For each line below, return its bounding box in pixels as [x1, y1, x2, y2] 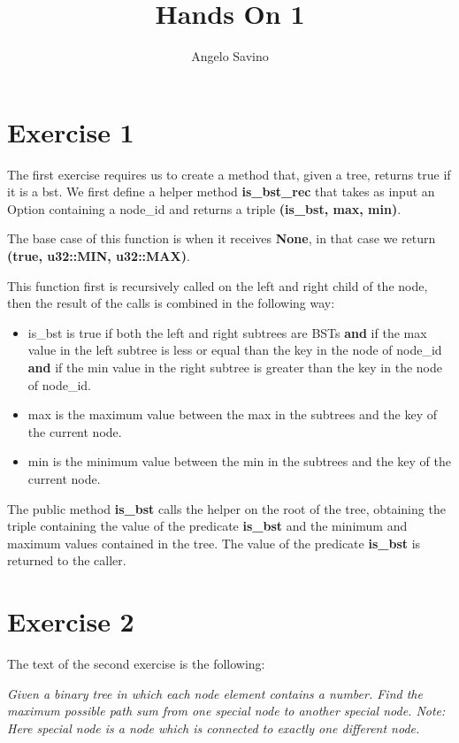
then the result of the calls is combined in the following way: [7, 294, 335, 312]
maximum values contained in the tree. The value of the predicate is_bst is [7, 533, 421, 552]
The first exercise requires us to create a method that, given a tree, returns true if [7, 165, 451, 183]
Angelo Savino [191, 47, 269, 65]
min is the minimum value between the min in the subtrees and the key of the [27, 452, 451, 471]
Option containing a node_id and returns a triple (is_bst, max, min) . [7, 199, 402, 218]
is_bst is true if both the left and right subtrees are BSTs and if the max [27, 323, 427, 341]
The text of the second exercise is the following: [7, 655, 265, 673]
